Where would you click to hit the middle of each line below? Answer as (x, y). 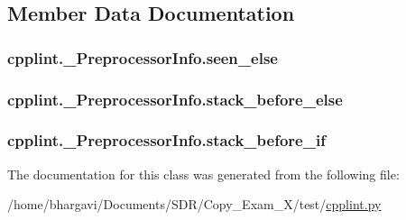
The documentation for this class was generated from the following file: (203, 174)
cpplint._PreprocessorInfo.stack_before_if (166, 140)
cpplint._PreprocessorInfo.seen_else (143, 57)
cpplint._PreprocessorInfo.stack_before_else (175, 99)
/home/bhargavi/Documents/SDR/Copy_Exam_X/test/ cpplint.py (194, 204)
